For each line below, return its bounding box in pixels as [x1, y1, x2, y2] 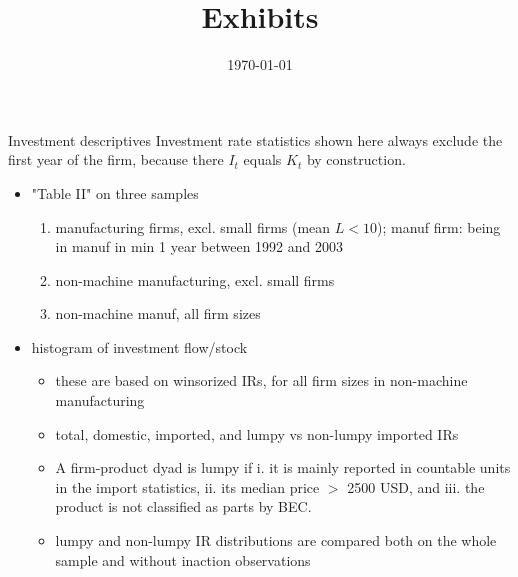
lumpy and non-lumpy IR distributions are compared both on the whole [55, 530, 497, 551]
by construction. [306, 149, 406, 170]
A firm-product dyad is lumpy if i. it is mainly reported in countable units [55, 457, 511, 478]
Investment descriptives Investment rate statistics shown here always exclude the [8, 129, 503, 150]
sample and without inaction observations [55, 549, 311, 570]
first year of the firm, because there [8, 149, 224, 170]
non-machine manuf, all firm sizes [55, 303, 261, 324]
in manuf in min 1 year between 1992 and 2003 [55, 236, 344, 257]
